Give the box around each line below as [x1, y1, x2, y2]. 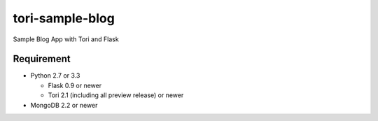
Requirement [13, 53, 71, 65]
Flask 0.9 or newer [48, 81, 101, 90]
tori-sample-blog [13, 10, 115, 26]
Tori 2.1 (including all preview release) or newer [48, 91, 184, 99]
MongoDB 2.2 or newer [30, 101, 98, 109]
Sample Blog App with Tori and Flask [13, 35, 119, 43]
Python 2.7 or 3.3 [30, 71, 80, 80]
